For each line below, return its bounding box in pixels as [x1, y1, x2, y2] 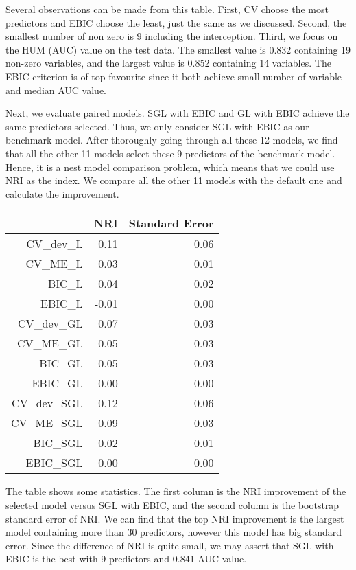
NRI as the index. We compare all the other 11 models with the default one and [5, 173, 342, 187]
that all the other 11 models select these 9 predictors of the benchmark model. [5, 146, 335, 160]
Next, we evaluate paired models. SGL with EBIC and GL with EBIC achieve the [5, 106, 350, 120]
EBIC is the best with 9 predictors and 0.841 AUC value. [5, 551, 247, 566]
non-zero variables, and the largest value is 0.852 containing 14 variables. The [5, 56, 331, 70]
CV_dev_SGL [12, 395, 83, 411]
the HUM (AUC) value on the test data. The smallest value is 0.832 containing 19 [5, 42, 351, 56]
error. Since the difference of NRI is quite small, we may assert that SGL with [5, 538, 334, 552]
